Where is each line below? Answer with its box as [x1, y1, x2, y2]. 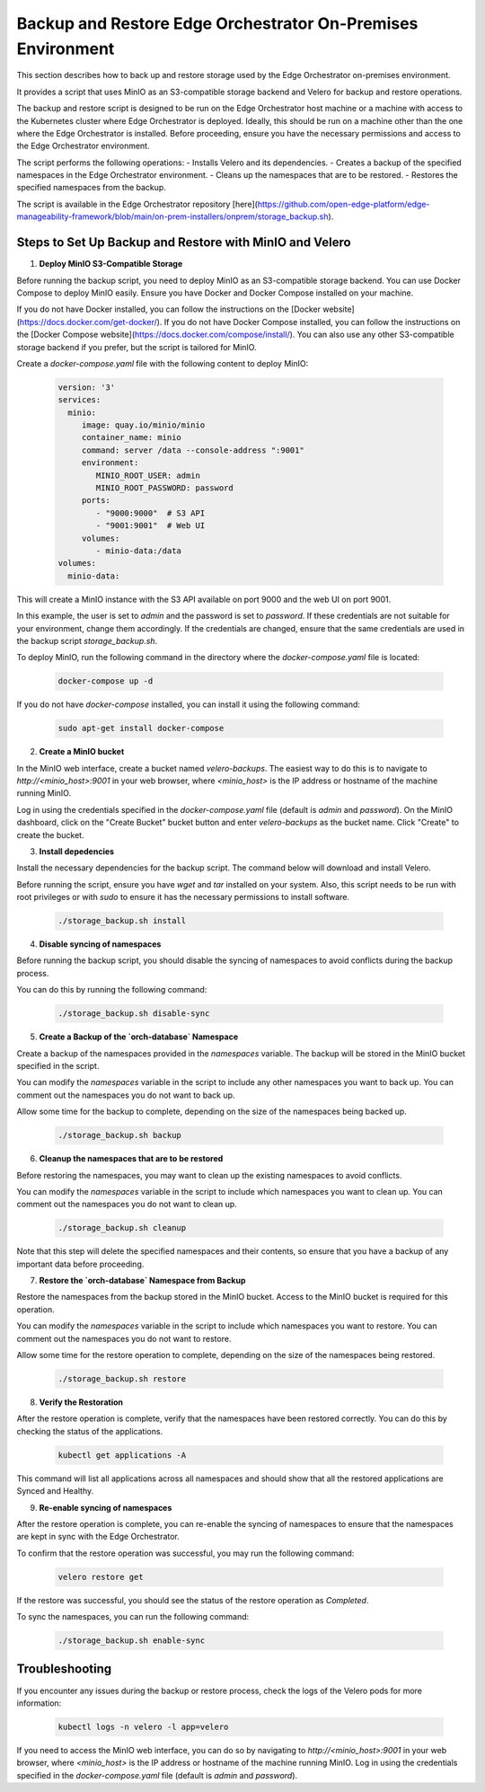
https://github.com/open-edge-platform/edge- [257, 199, 430, 209]
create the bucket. [16, 829, 84, 840]
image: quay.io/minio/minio [81, 420, 206, 430]
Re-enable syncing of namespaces [39, 1502, 172, 1513]
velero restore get [57, 1572, 144, 1582]
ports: [81, 495, 111, 506]
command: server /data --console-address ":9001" [81, 445, 304, 455]
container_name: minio [81, 432, 181, 443]
